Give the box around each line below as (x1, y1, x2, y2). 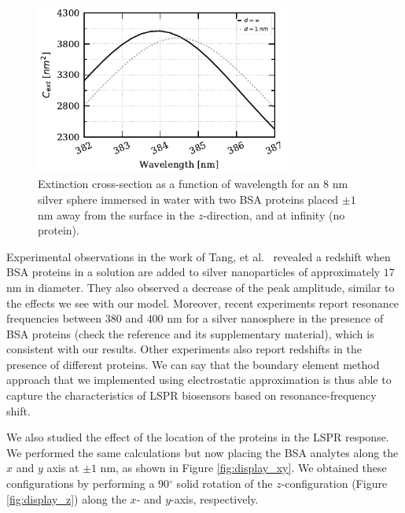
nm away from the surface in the (38, 206, 195, 223)
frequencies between (6, 310, 102, 327)
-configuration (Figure (281, 475, 388, 492)
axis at (46, 459, 79, 476)
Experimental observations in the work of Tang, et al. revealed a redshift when (6, 248, 391, 264)
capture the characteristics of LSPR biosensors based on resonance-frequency (6, 387, 377, 404)
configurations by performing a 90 (6, 475, 170, 492)
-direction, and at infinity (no (203, 206, 345, 223)
